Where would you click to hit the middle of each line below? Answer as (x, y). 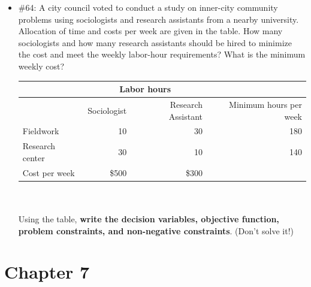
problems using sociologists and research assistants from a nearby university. (158, 19)
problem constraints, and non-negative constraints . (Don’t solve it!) (156, 230)
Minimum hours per (265, 104)
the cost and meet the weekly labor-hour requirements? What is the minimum (162, 54)
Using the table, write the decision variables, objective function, (149, 218)
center (34, 157)
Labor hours (145, 89)
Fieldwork (41, 131)
